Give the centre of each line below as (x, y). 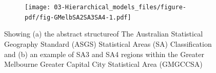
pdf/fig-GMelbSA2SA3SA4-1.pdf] (78, 17)
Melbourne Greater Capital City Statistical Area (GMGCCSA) (103, 64)
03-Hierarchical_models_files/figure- (120, 7)
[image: (38, 7)
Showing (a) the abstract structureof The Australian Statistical (104, 34)
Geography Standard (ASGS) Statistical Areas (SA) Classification (108, 43)
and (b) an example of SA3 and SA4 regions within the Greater (104, 54)
